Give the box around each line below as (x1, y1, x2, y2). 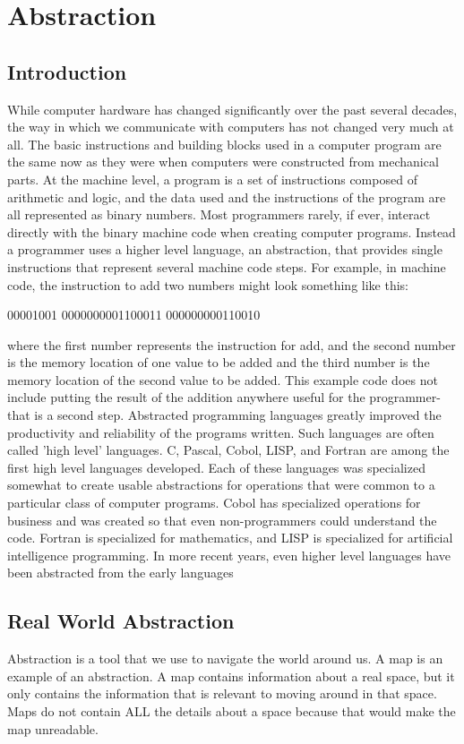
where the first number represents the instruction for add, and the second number (7, 335, 456, 354)
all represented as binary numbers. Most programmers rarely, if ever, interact (7, 205, 431, 224)
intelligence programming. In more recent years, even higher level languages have (7, 545, 451, 564)
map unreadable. (7, 719, 99, 738)
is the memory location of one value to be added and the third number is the (7, 353, 430, 372)
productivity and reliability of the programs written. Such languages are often (7, 423, 434, 441)
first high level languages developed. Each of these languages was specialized (7, 458, 425, 476)
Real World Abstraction (7, 607, 235, 635)
